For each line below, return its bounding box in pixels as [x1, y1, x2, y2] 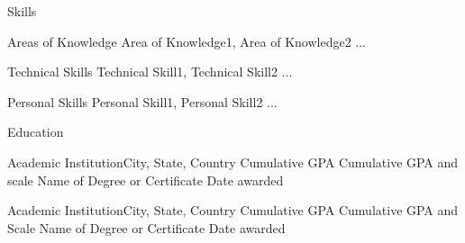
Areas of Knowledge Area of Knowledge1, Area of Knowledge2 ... [7, 31, 367, 50]
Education [7, 122, 64, 141]
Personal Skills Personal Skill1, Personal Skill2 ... [7, 92, 278, 111]
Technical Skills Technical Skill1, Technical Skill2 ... [7, 62, 293, 81]
